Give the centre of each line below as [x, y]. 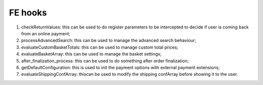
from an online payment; [46, 33]
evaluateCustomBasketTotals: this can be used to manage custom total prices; [100, 47]
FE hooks [28, 13]
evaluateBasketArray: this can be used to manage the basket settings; [91, 54]
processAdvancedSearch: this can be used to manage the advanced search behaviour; [109, 41]
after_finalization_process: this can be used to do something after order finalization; [105, 61]
